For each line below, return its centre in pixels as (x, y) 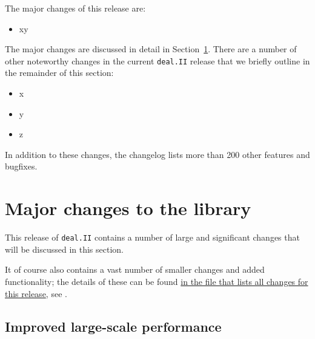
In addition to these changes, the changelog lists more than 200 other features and (157, 154)
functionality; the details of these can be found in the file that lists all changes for (157, 281)
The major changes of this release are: (75, 8)
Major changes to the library (128, 208)
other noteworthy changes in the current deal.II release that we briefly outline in (157, 60)
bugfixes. (21, 166)
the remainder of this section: (59, 73)
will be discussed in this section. (64, 249)
